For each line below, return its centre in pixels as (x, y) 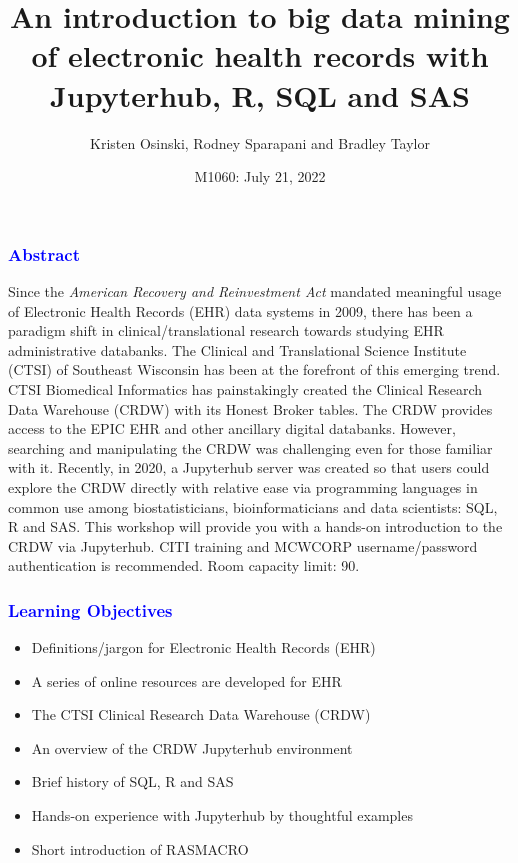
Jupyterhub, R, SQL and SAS (260, 94)
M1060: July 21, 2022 (260, 176)
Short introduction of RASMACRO (140, 848)
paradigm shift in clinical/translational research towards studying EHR (226, 330)
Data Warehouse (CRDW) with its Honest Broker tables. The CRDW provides (250, 408)
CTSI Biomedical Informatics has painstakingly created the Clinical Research (245, 388)
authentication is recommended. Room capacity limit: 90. (184, 565)
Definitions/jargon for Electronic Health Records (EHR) (203, 647)
